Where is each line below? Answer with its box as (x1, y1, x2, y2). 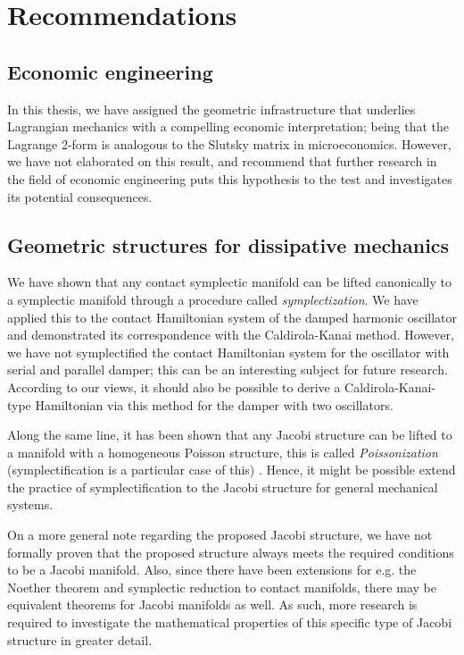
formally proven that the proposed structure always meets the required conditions (7, 542, 454, 561)
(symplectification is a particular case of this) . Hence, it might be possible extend (7, 460, 456, 479)
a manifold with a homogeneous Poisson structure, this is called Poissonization (7, 442, 438, 461)
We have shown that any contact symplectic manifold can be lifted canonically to (7, 273, 452, 291)
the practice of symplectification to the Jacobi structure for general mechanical (7, 477, 438, 496)
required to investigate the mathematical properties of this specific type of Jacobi (7, 613, 452, 632)
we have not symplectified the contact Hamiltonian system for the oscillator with (7, 342, 450, 361)
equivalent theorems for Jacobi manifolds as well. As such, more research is (7, 595, 418, 614)
